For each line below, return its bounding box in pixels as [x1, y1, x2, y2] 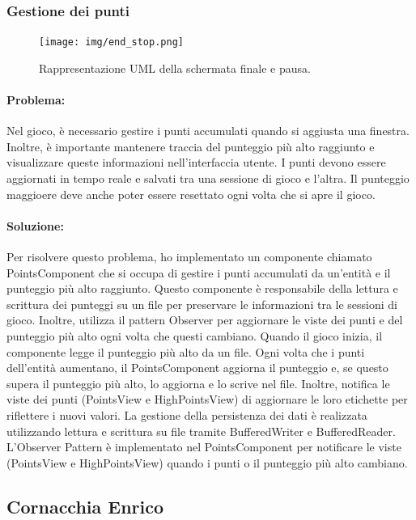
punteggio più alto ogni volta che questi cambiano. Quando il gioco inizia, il [6, 328, 383, 344]
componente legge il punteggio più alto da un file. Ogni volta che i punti [6, 343, 365, 360]
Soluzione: [6, 217, 64, 234]
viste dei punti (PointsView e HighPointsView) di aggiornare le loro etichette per [6, 391, 408, 408]
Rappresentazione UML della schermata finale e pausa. [39, 59, 311, 76]
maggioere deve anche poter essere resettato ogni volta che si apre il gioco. [6, 185, 376, 202]
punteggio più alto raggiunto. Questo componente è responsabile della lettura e [6, 280, 398, 297]
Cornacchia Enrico [6, 493, 164, 518]
